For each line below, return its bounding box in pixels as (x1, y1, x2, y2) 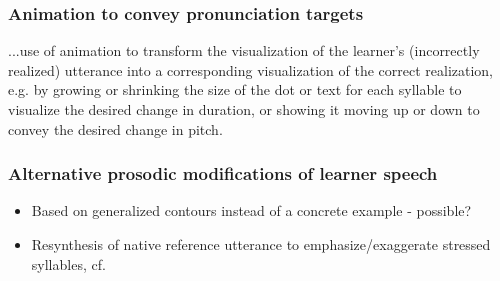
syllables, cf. (31, 253, 106, 274)
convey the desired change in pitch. (8, 118, 223, 139)
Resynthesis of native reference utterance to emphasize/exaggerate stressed (31, 234, 491, 254)
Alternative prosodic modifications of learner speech (8, 161, 438, 186)
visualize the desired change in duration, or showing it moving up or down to (8, 99, 480, 119)
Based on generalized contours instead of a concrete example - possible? (31, 200, 472, 221)
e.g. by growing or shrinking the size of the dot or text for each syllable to (8, 79, 462, 100)
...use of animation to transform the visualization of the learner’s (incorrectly (8, 40, 480, 61)
